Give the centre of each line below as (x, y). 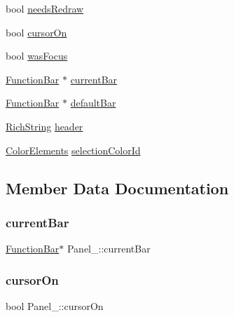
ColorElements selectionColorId (73, 150)
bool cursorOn (36, 32)
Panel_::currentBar (109, 249)
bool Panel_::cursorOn (55, 305)
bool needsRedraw (45, 8)
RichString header (44, 126)
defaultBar (93, 103)
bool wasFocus (37, 56)
